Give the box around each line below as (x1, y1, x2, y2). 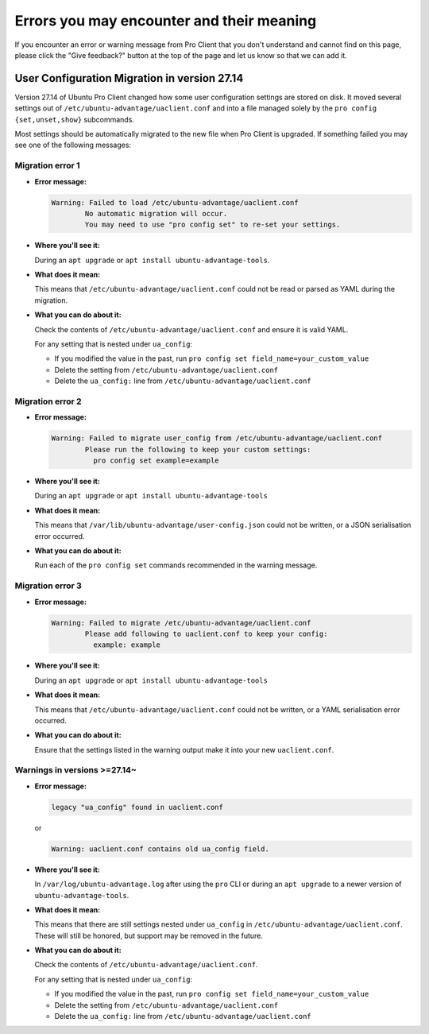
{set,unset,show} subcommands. (14, 114, 135, 124)
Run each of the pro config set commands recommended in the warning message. (34, 560, 318, 570)
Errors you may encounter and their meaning (14, 12, 317, 29)
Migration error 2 (14, 396, 83, 407)
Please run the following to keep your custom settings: (84, 445, 311, 454)
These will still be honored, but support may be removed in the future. (34, 931, 264, 940)
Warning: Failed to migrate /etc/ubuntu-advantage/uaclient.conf (51, 618, 311, 627)
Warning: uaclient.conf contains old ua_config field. (51, 844, 269, 854)
